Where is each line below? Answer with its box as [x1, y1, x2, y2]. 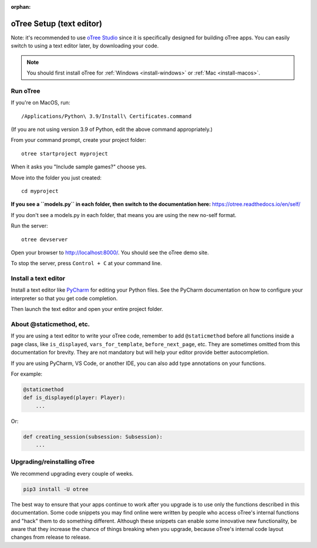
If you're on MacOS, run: [11, 99, 70, 106]
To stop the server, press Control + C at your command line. [11, 260, 162, 267]
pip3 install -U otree [23, 486, 89, 492]
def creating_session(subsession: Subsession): [23, 433, 163, 440]
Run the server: [11, 222, 48, 229]
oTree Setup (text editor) [11, 18, 103, 29]
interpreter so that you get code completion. [11, 295, 118, 302]
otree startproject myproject [21, 150, 109, 157]
